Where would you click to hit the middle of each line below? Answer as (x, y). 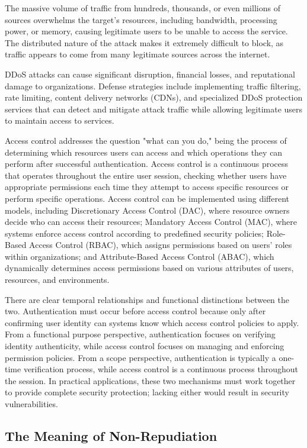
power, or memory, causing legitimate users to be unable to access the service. (146, 31)
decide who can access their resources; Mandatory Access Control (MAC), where (151, 222)
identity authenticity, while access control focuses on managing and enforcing (145, 346)
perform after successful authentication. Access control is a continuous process (147, 164)
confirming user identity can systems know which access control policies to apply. (152, 322)
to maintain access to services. (60, 120)
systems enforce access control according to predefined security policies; (135, 233)
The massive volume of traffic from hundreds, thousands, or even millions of (143, 8)
